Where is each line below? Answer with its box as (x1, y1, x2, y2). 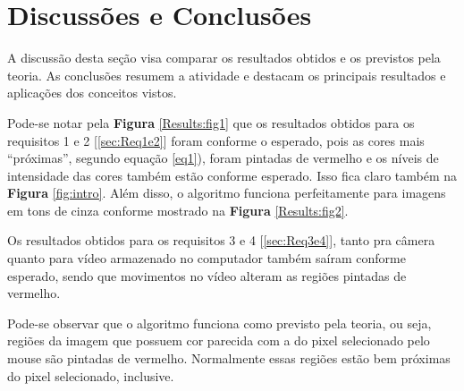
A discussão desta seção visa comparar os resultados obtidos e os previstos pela (7, 48, 441, 67)
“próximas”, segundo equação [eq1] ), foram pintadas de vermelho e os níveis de (7, 149, 439, 167)
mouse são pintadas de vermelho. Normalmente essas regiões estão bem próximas (7, 349, 451, 368)
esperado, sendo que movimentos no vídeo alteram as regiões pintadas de (7, 266, 407, 285)
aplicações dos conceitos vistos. (7, 83, 177, 102)
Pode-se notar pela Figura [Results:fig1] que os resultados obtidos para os (7, 113, 415, 132)
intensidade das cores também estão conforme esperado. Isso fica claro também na (7, 166, 458, 184)
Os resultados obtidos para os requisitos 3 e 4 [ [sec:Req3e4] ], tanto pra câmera (7, 231, 435, 250)
